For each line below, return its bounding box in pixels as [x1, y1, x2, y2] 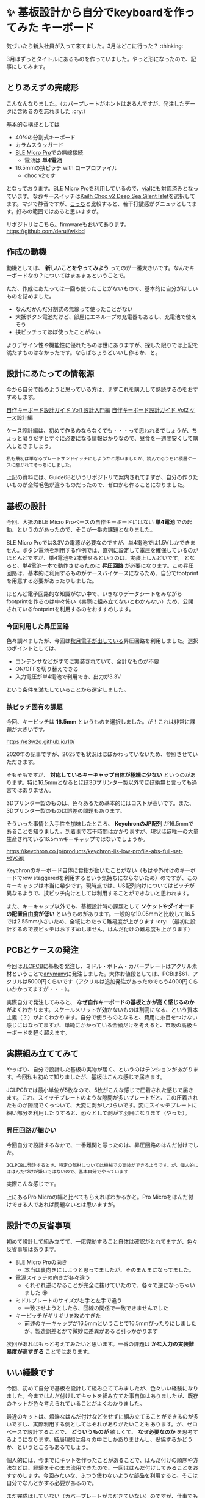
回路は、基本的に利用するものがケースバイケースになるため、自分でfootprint [6, 570, 198, 577]
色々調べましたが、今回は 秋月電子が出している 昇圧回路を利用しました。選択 [6, 637, 199, 645]
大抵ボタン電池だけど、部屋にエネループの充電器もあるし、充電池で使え [15, 313, 197, 320]
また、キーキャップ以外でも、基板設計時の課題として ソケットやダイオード [6, 902, 195, 909]
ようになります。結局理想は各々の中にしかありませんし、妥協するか [11, 1436, 182, 1443]
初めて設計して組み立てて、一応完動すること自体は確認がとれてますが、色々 [6, 1238, 198, 1245]
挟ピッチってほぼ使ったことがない [15, 328, 101, 336]
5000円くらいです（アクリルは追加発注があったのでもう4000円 [27, 977, 188, 985]
